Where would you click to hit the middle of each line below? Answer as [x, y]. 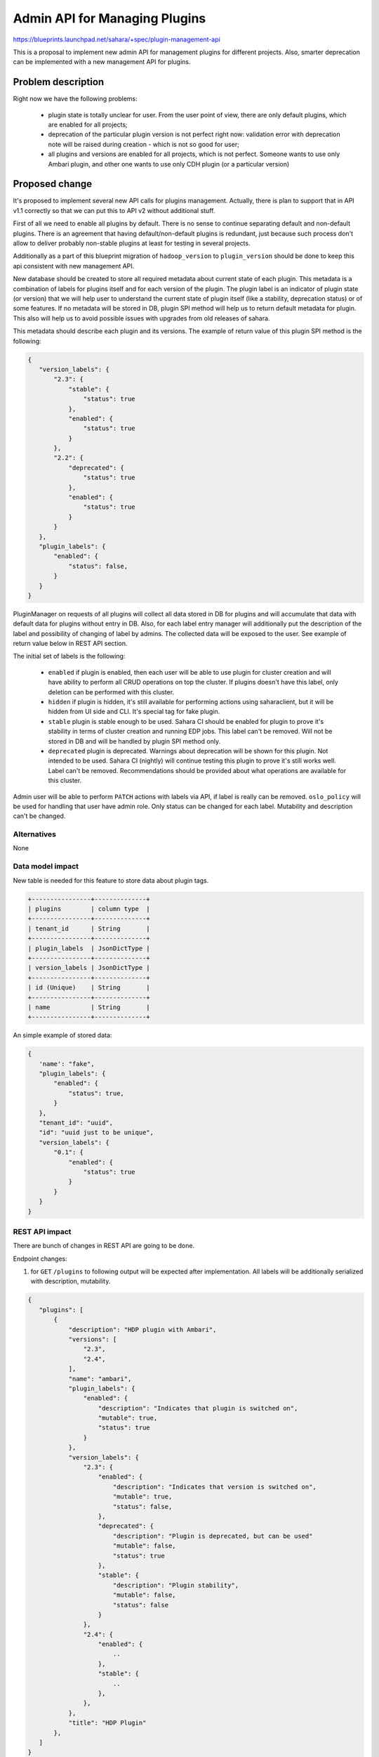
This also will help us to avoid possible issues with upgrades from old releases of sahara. [141, 318]
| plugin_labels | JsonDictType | [89, 948]
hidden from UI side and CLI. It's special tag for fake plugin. [134, 712]
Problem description [59, 82]
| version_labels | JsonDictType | [89, 968]
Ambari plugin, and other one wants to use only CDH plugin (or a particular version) [169, 164]
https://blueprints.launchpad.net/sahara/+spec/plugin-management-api [117, 39]
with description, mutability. [71, 1281]
